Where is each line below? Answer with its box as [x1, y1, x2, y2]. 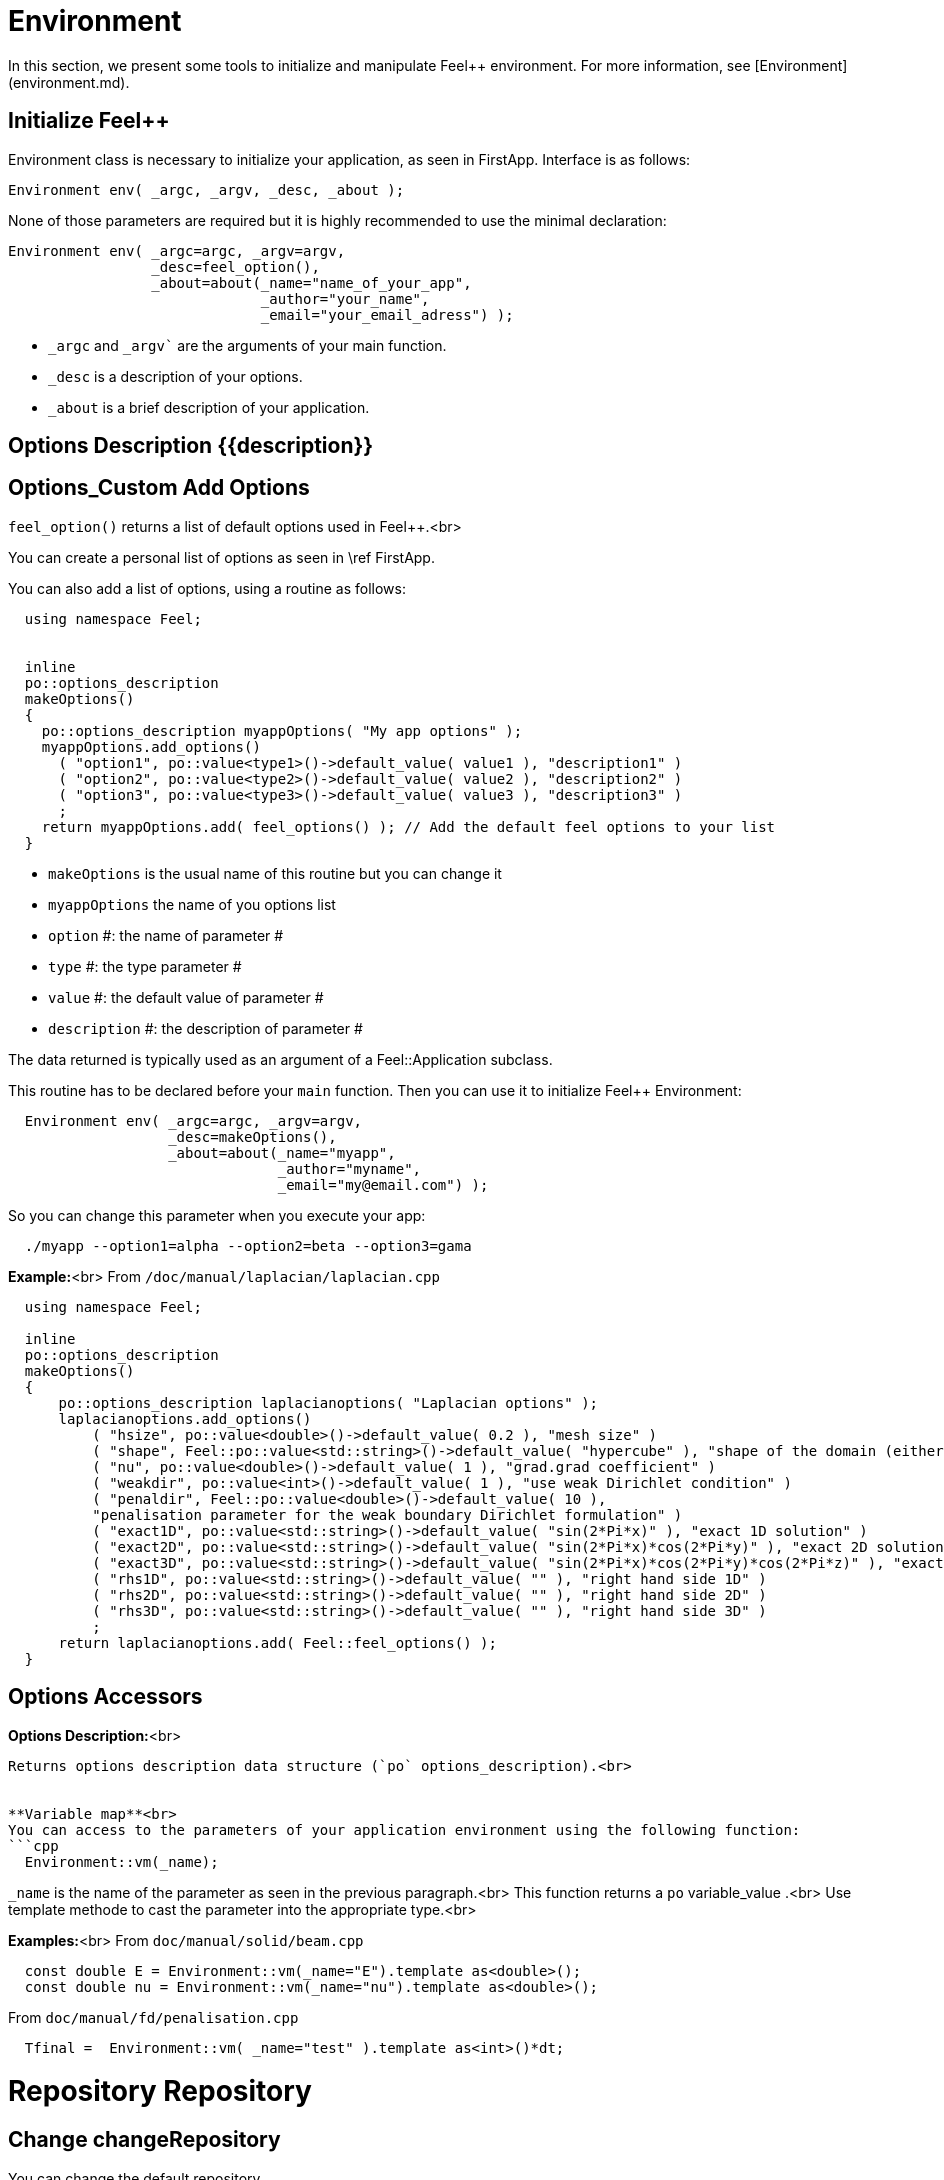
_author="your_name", [260, 290, 430, 307]
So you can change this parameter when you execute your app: [8, 1206, 426, 1224]
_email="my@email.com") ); [277, 1176, 489, 1193]
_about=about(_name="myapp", [168, 1144, 396, 1161]
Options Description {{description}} [8, 433, 374, 459]
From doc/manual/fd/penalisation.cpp [8, 2008, 299, 2026]
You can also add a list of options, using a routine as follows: [8, 579, 406, 597]
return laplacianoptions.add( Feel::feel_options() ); [58, 1634, 497, 1651]
